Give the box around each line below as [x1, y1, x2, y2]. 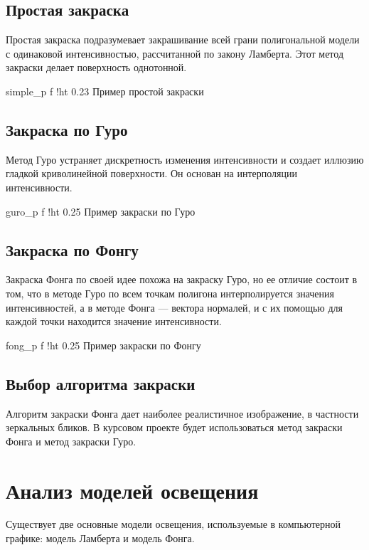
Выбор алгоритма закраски [6, 372, 196, 394]
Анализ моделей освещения [6, 475, 259, 504]
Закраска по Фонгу [6, 238, 139, 260]
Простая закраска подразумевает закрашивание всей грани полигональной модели [6, 32, 360, 47]
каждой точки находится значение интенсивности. [6, 314, 222, 329]
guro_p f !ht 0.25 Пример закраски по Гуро [6, 203, 196, 218]
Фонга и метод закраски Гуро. [6, 433, 137, 448]
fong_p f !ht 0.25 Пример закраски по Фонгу [6, 337, 201, 352]
